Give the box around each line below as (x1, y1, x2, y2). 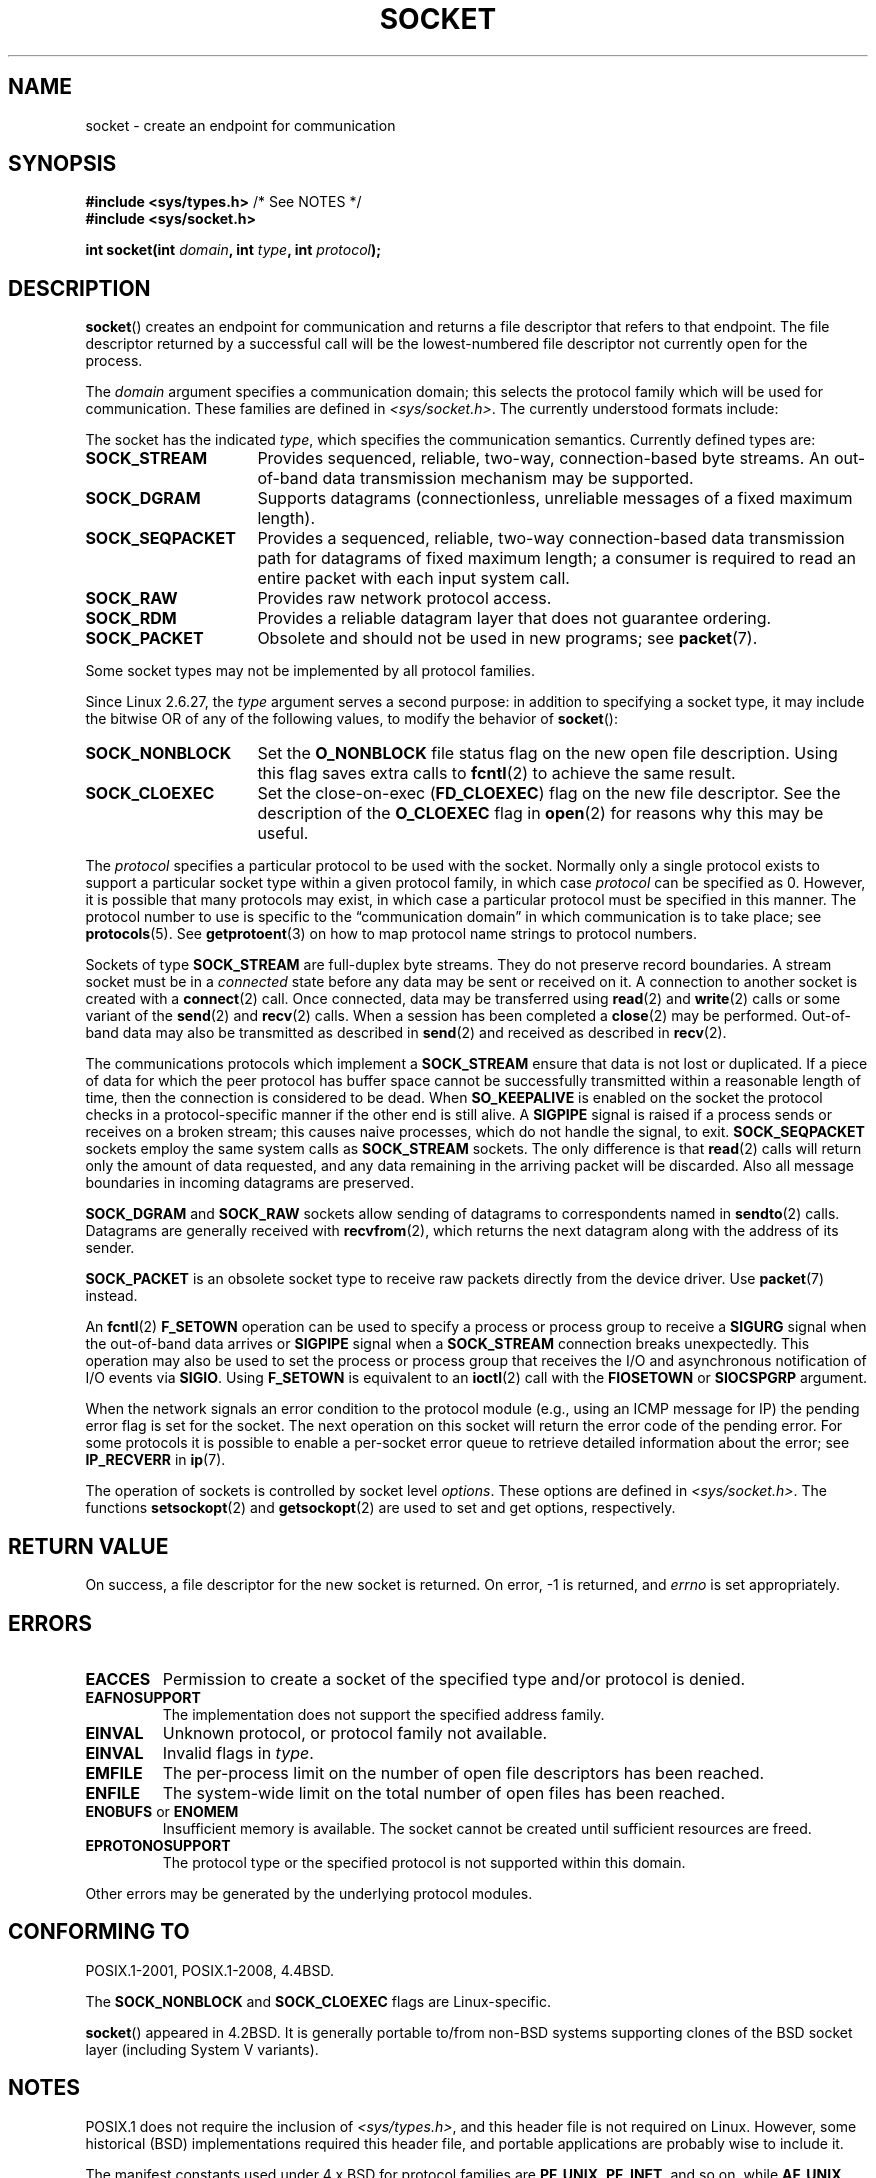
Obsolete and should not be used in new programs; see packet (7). (257, 628, 758, 649)
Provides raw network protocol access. (257, 588, 552, 609)
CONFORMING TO (8, 1919, 190, 1945)
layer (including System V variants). (85, 2040, 319, 2058)
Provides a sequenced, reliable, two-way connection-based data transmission (257, 528, 845, 549)
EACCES (85, 1668, 151, 1689)
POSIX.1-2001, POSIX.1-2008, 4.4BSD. (85, 1961, 334, 1979)
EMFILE (85, 1762, 143, 1783)
